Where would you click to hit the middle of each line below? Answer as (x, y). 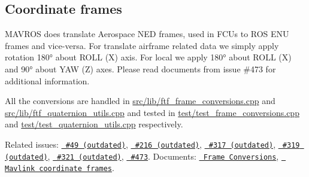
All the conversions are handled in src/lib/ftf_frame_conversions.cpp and (140, 101)
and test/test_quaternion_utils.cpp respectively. (94, 124)
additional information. (47, 80)
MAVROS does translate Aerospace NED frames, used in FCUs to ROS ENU (147, 34)
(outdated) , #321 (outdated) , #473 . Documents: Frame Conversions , (142, 156)
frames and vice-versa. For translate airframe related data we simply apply (142, 45)
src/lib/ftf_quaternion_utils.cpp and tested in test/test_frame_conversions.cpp (152, 112)
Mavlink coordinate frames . (60, 168)
